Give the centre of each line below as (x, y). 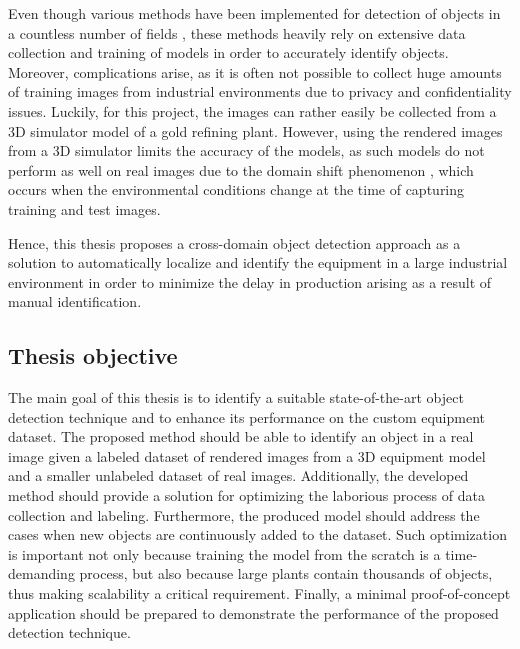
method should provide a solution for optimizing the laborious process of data (246, 495)
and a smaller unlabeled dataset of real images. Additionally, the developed (238, 475)
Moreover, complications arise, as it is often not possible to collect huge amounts (255, 71)
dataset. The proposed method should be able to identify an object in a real (241, 436)
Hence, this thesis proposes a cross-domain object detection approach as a (234, 242)
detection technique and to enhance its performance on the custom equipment (246, 416)
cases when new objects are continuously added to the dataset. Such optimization (257, 534)
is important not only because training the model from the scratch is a (224, 553)
